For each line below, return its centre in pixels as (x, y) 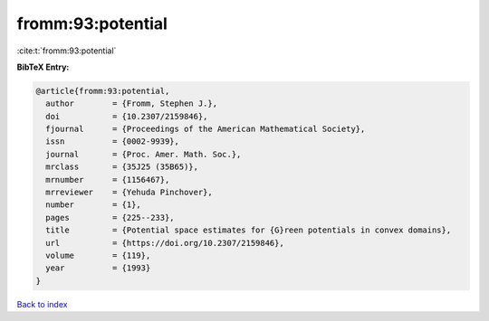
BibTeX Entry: (43, 67)
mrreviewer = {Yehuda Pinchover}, (129, 193)
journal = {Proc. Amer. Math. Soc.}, (144, 154)
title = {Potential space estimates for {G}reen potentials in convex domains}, (249, 230)
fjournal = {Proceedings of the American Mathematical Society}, (206, 129)
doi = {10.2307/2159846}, (127, 116)
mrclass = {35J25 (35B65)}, (122, 167)
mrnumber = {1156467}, (108, 179)
